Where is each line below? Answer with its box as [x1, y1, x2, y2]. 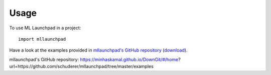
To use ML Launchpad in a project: [9, 25, 81, 31]
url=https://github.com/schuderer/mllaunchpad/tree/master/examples [9, 64, 154, 70]
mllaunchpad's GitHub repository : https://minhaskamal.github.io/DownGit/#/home [9, 56, 179, 62]
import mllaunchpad [18, 36, 66, 42]
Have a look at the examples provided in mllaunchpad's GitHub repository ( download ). [9, 47, 188, 53]
